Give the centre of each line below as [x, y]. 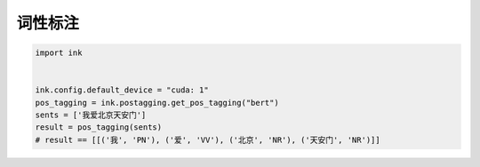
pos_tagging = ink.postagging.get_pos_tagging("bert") [157, 103]
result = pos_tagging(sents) [99, 127]
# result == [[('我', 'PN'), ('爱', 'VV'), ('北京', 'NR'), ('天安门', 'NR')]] [208, 139]
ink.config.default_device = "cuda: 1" [122, 90]
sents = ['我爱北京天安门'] [91, 115]
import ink [59, 53]
